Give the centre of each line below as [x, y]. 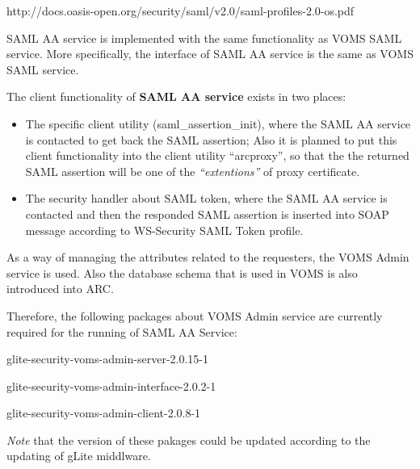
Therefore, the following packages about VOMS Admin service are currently [195, 315]
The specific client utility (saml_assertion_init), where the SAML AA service [218, 123]
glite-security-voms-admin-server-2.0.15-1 [107, 359]
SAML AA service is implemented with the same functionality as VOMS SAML [204, 38]
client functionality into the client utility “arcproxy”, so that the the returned [217, 155]
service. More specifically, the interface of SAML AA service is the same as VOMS [210, 54]
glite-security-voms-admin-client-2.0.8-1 [104, 413]
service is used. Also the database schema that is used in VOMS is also [182, 272]
